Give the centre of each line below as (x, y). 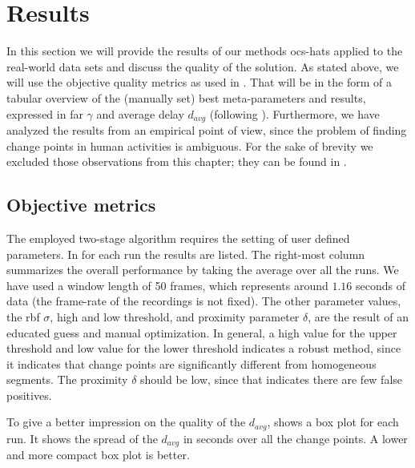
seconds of (381, 285)
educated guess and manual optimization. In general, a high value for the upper (202, 332)
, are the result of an (358, 316)
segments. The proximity (67, 379)
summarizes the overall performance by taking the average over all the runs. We (203, 270)
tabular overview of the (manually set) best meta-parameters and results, (186, 97)
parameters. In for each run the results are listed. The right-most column (186, 254)
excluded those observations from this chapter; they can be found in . (177, 161)
